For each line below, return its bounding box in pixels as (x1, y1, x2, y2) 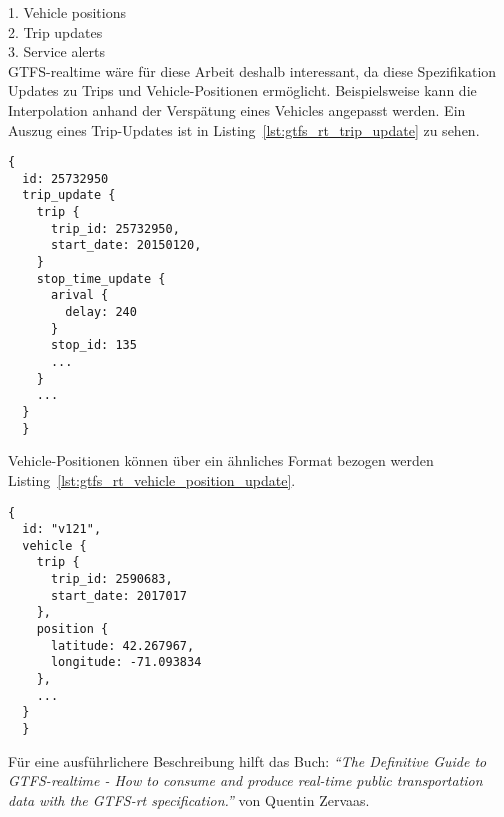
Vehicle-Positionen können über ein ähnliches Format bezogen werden (8, 450, 434, 471)
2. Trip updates (8, 21, 103, 42)
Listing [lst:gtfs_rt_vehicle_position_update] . (8, 469, 296, 490)
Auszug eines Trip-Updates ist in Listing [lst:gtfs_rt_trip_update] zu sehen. (8, 119, 480, 140)
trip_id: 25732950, (50, 221, 180, 236)
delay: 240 (65, 305, 137, 320)
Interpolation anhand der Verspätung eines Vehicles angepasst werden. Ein (8, 99, 466, 120)
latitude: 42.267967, (50, 638, 195, 653)
